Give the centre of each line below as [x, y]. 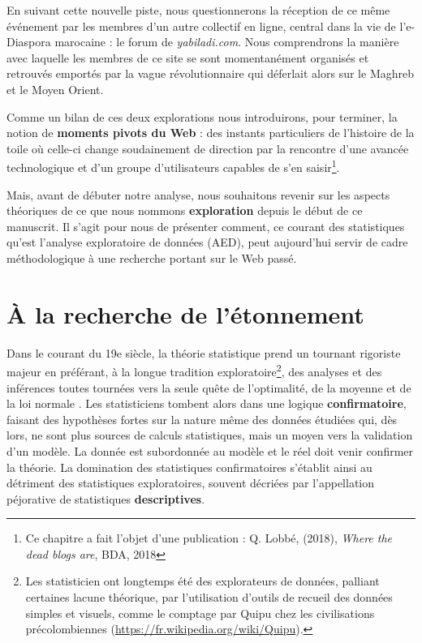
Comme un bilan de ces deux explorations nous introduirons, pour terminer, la [202, 116]
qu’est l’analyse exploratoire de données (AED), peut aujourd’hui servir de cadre [207, 242]
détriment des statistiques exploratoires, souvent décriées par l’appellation [191, 483]
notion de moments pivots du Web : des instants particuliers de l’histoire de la [211, 133]
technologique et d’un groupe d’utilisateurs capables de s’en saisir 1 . [173, 166]
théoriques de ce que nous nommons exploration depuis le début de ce [185, 210]
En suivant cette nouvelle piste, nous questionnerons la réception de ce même [198, 10]
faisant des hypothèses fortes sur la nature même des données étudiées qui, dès [202, 419]
